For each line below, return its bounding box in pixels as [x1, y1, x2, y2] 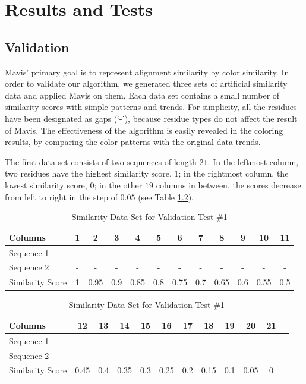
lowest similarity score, [5, 178, 87, 191]
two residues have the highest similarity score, [5, 167, 172, 180]
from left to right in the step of [5, 190, 118, 203]
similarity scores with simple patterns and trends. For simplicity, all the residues [5, 100, 297, 113]
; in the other [94, 178, 143, 191]
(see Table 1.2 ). [138, 190, 194, 203]
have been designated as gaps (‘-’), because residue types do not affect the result [5, 112, 298, 124]
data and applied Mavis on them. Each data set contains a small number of [5, 89, 280, 101]
